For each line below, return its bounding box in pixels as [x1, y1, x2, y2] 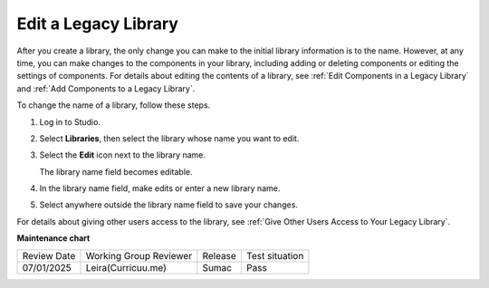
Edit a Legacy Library [16, 14, 178, 34]
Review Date [22, 249, 76, 262]
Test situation [245, 249, 304, 262]
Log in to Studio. [39, 116, 101, 127]
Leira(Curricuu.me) [85, 261, 167, 274]
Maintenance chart [16, 233, 91, 244]
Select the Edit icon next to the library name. [39, 149, 206, 160]
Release [202, 249, 237, 262]
